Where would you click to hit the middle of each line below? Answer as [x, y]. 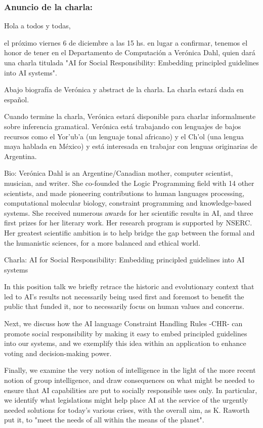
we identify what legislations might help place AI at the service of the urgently [126, 400]
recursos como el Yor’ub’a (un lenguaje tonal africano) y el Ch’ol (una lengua [124, 136]
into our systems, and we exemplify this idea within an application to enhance [125, 343]
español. [17, 99]
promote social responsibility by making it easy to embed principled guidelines [126, 333]
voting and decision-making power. [58, 353]
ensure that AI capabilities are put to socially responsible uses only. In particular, [131, 390]
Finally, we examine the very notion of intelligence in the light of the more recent [130, 370]
